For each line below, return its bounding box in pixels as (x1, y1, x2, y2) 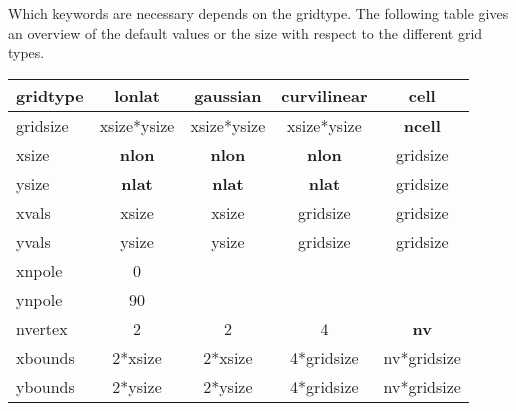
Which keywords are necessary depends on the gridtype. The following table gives (8, 3, 509, 23)
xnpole (16, 258, 63, 282)
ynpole (16, 287, 63, 311)
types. (8, 42, 45, 63)
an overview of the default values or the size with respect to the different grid (8, 22, 483, 43)
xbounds (16, 345, 75, 369)
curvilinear (281, 83, 368, 107)
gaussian (194, 83, 262, 107)
